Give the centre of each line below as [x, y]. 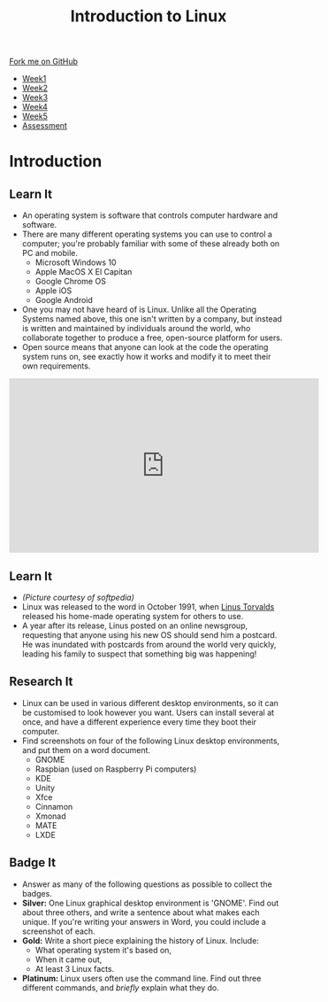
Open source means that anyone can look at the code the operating [145, 347]
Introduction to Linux [149, 16]
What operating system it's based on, [103, 950]
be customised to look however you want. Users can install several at [148, 712]
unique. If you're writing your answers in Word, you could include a [144, 921]
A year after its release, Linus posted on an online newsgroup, [135, 625]
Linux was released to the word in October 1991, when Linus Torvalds [148, 607]
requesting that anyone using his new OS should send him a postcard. [149, 635]
